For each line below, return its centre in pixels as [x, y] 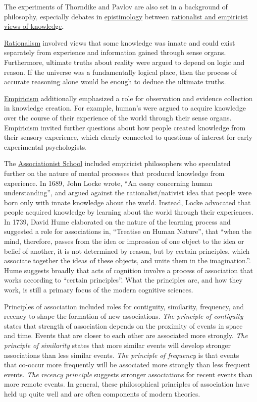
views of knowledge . [34, 26]
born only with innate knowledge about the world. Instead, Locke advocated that [128, 202]
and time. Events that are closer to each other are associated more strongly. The [126, 335]
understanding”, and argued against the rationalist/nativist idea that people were [128, 193]
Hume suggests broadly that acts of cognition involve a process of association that [128, 270]
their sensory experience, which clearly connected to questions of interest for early [128, 137]
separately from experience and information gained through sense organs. [115, 52]
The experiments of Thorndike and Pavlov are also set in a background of [116, 6]
